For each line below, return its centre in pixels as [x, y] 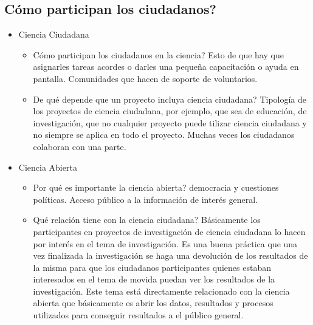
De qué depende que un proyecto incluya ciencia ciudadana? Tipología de [170, 99]
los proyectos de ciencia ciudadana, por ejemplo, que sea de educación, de [170, 111]
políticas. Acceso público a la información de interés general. [145, 199]
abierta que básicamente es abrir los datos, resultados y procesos [153, 303]
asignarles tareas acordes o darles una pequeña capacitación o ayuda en [166, 67]
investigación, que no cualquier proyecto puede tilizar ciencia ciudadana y [170, 122]
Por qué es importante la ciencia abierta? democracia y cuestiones [156, 187]
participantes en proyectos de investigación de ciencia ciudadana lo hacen [169, 231]
